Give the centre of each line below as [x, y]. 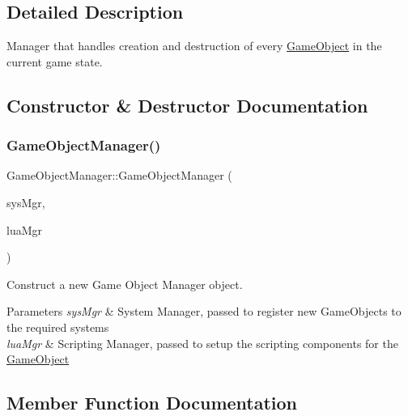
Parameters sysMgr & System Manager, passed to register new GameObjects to [204, 311]
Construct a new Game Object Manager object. [125, 284]
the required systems [58, 327]
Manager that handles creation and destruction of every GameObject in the [194, 46]
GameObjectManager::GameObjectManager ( [119, 175]
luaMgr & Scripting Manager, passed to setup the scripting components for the [202, 343]
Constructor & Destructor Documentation [187, 105]
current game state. [55, 61]
